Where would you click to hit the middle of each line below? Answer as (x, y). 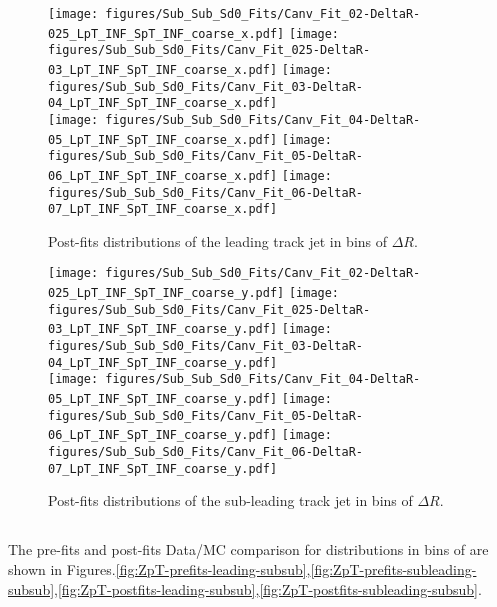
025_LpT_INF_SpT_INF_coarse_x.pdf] (166, 33)
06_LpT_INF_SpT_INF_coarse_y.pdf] (163, 435)
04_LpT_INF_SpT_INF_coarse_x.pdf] (163, 103)
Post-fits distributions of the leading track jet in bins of (218, 240)
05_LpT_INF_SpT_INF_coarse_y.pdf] (163, 399)
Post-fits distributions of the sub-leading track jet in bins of (230, 500)
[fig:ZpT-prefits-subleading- (393, 568)
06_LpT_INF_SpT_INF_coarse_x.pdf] (163, 175)
